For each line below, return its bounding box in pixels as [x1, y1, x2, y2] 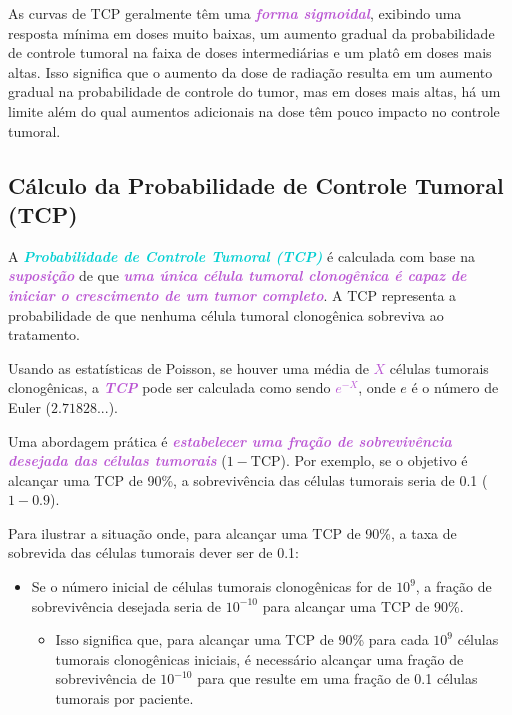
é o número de [411, 377, 499, 398]
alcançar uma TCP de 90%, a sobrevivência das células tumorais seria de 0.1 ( [8, 469, 488, 490]
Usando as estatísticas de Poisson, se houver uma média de [8, 357, 369, 378]
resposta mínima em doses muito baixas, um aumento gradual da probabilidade [8, 22, 495, 43]
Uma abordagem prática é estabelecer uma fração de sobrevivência [8, 430, 452, 451]
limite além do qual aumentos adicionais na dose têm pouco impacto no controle [8, 100, 500, 121]
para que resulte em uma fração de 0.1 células [197, 668, 478, 689]
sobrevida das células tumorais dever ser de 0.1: [8, 542, 300, 563]
